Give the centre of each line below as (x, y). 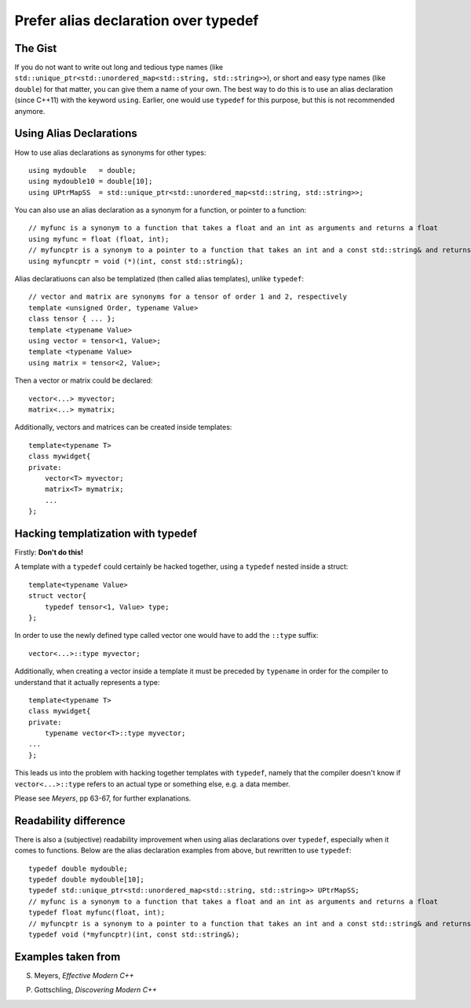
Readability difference (70, 821)
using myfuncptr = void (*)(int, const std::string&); (136, 261)
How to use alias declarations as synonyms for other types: (110, 152)
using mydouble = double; (82, 170)
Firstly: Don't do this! (49, 552)
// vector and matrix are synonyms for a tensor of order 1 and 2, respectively (188, 297)
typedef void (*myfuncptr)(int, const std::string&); (134, 935)
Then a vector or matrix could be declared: (84, 380)
